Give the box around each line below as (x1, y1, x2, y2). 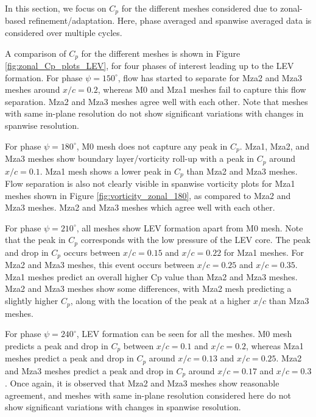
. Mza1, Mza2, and (239, 139, 309, 152)
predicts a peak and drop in (5, 339, 108, 352)
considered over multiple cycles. (5, 26, 122, 39)
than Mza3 (269, 294, 309, 307)
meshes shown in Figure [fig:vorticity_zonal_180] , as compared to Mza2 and (5, 189, 291, 201)
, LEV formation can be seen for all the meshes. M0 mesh (76, 327, 292, 340)
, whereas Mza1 (246, 339, 304, 352)
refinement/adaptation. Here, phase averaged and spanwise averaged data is (28, 14, 312, 27)
